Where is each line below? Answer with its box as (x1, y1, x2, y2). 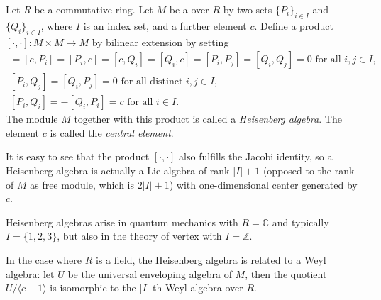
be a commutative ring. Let (34, 2, 153, 16)
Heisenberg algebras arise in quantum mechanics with (6, 214, 238, 229)
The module (6, 111, 58, 126)
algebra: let (6, 266, 55, 281)
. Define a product (254, 18, 333, 33)
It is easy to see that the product (6, 149, 150, 164)
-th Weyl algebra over (149, 280, 243, 295)
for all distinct (121, 77, 183, 87)
